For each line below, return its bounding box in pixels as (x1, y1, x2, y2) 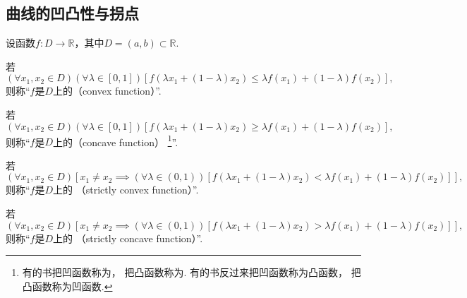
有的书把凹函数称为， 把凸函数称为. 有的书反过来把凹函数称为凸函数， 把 (22, 265, 361, 280)
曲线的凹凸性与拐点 (6, 2, 139, 24)
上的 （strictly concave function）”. (53, 230, 203, 245)
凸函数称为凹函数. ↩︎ (22, 278, 113, 293)
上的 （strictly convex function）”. (53, 182, 199, 197)
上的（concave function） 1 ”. (53, 132, 178, 149)
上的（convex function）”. (53, 83, 162, 98)
